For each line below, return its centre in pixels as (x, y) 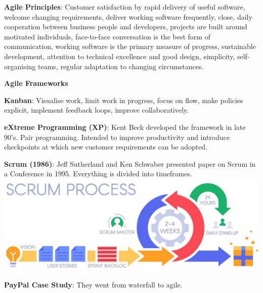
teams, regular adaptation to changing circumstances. (121, 66)
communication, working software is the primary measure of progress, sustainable (130, 46)
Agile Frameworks (36, 83)
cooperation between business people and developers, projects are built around (126, 27)
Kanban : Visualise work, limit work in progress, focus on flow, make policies (124, 100)
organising (20, 66)
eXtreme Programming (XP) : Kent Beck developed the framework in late (125, 127)
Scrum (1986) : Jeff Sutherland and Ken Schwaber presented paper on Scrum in (130, 163)
